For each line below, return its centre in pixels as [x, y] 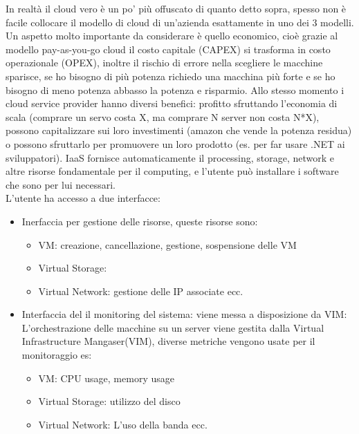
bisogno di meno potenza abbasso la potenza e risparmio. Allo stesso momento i [175, 89]
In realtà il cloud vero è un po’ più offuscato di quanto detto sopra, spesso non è [176, 8]
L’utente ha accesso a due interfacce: [83, 198]
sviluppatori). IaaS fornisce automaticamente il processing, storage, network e [170, 157]
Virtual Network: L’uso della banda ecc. [123, 424]
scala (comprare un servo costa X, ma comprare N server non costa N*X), [163, 116]
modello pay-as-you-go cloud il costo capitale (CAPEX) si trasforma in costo [168, 49]
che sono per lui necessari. [61, 184]
